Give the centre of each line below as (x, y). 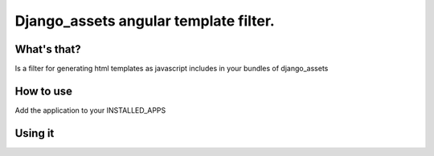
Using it (35, 133)
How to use (43, 91)
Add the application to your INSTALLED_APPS (90, 110)
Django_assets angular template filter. (145, 21)
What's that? (48, 49)
